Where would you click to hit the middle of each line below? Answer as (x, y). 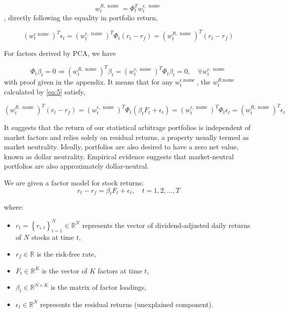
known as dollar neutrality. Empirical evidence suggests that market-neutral (119, 156)
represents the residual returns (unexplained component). (127, 304)
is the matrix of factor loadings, (99, 287)
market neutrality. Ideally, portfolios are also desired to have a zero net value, (121, 147)
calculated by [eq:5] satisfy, (45, 92)
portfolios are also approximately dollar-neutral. (77, 166)
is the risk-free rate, (66, 253)
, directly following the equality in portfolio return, (81, 18)
